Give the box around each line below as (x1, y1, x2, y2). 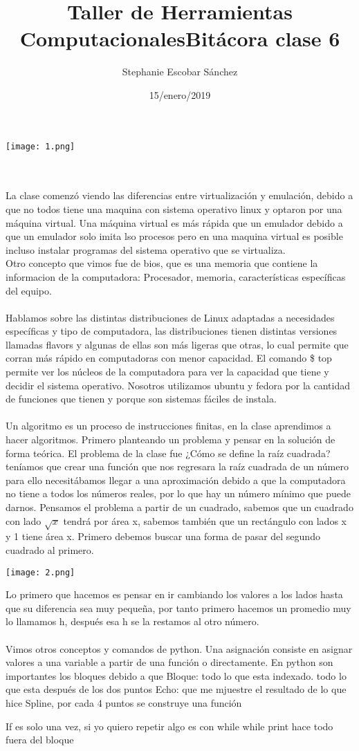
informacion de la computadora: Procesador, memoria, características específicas (6, 269, 346, 284)
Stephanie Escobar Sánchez (122, 64, 238, 79)
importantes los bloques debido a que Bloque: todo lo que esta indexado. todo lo (6, 668, 347, 683)
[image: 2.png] (6, 567, 75, 577)
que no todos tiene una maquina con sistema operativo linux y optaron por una (6, 201, 342, 216)
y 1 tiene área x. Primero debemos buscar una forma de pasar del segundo (6, 529, 320, 544)
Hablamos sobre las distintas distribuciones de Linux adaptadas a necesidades (6, 310, 335, 324)
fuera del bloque (6, 732, 74, 747)
